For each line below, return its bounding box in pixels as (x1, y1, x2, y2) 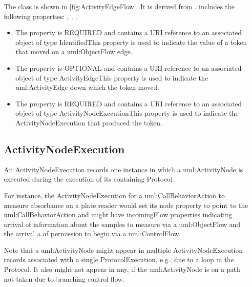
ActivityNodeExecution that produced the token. (15, 117, 162, 127)
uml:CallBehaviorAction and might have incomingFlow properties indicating (4, 209, 232, 220)
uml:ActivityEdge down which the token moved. (15, 82, 159, 92)
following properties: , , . (4, 11, 77, 21)
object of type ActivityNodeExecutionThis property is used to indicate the (15, 108, 239, 118)
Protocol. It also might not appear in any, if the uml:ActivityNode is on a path (4, 264, 240, 274)
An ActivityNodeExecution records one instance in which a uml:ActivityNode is (4, 164, 243, 174)
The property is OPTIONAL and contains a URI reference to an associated (15, 62, 242, 73)
